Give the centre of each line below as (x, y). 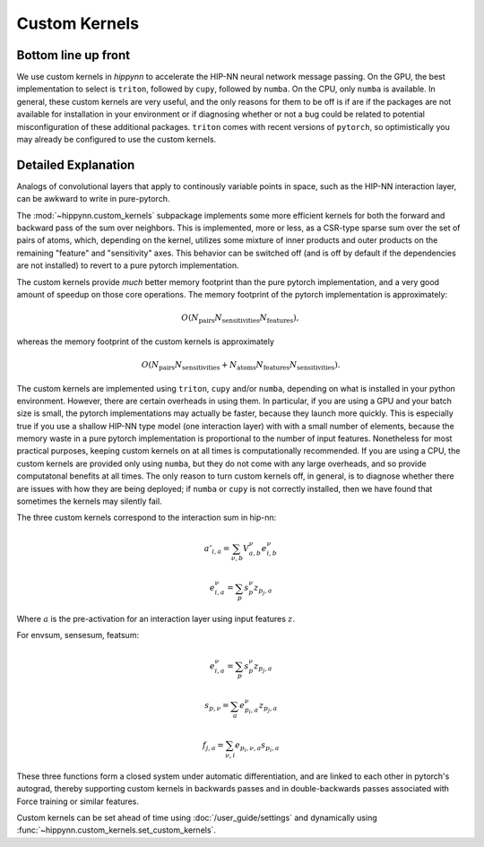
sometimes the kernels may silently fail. (89, 501)
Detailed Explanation (76, 164)
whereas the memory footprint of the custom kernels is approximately (146, 341)
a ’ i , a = (217, 549)
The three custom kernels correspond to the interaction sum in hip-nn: (147, 518)
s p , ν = (217, 706)
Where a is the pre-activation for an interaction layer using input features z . (156, 619)
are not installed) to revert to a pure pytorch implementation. (128, 265)
